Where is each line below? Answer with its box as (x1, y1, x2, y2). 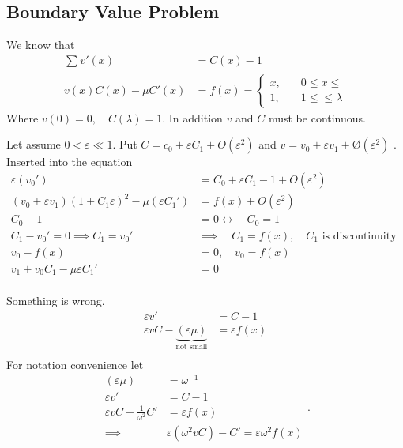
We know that (6, 36, 75, 53)
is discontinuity (322, 230, 397, 242)
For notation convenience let (6, 356, 144, 372)
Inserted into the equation (6, 153, 133, 170)
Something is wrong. (6, 292, 105, 309)
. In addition (162, 109, 223, 126)
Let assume (6, 136, 61, 152)
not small (175, 343, 208, 351)
